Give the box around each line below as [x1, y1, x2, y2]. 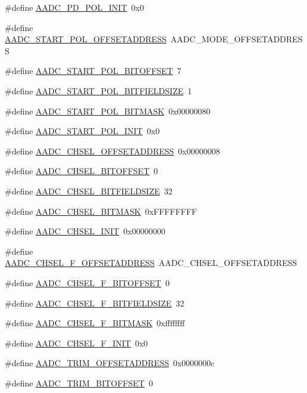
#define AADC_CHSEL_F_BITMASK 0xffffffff [5, 317, 185, 329]
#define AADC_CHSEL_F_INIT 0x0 [5, 336, 148, 349]
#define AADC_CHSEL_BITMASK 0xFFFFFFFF [5, 205, 198, 217]
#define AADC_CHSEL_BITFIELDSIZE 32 [5, 184, 173, 197]
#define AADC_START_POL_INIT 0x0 [5, 125, 160, 137]
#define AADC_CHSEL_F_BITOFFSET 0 [5, 276, 170, 289]
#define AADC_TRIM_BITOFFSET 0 [5, 376, 153, 389]
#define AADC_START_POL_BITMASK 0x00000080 [5, 104, 211, 117]
